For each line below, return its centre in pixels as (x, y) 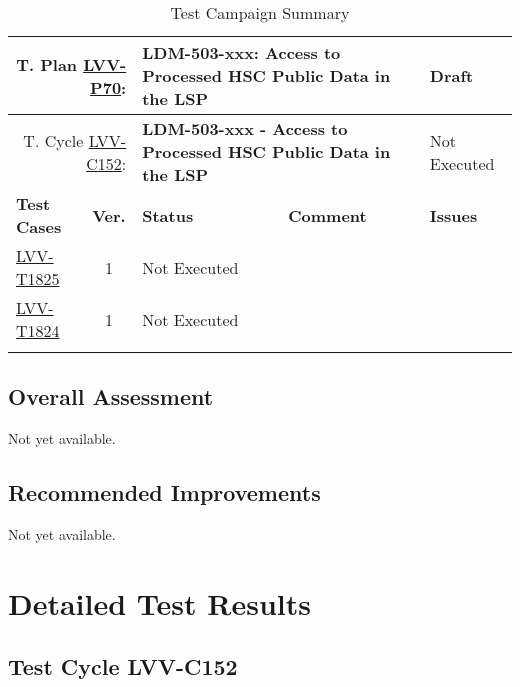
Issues (453, 215)
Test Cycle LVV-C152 (123, 666)
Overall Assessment (111, 396)
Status (168, 215)
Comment (327, 215)
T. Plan (47, 64)
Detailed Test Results (159, 602)
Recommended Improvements (164, 492)
